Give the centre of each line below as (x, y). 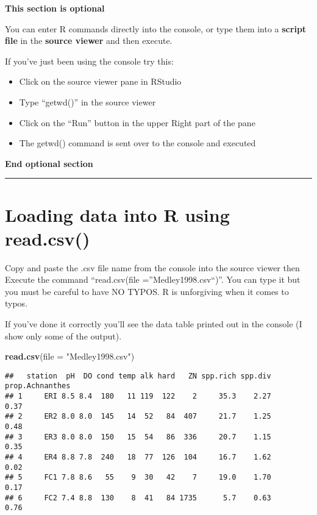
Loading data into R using (117, 214)
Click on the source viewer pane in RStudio (100, 81)
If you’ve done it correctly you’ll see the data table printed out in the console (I (154, 324)
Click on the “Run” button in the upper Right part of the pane (137, 122)
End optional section (49, 163)
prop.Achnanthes (38, 386)
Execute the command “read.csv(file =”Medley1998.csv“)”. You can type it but (153, 279)
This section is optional (55, 8)
